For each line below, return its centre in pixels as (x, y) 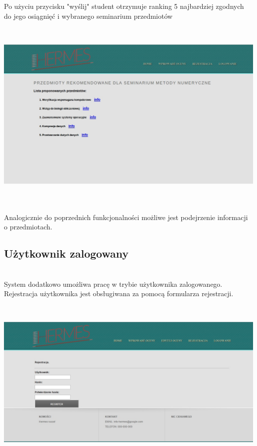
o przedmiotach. (28, 227)
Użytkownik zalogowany (66, 253)
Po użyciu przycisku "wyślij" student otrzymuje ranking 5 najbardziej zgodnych (124, 6)
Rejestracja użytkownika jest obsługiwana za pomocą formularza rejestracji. (119, 293)
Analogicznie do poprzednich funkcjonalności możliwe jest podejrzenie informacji (126, 217)
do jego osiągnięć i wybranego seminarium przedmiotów (88, 16)
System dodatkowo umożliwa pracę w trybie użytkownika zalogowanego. (113, 284)
